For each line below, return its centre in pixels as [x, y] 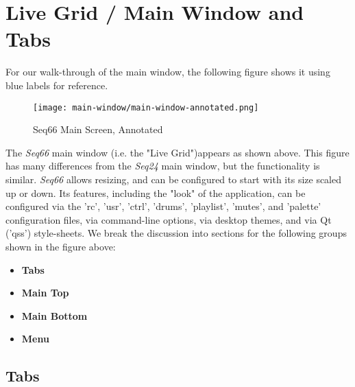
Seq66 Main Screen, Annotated [98, 129]
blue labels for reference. [57, 85]
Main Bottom [54, 315]
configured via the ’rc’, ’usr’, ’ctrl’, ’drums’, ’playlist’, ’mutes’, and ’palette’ [163, 206]
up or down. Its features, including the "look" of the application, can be [156, 192]
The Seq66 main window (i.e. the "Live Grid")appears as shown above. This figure [177, 152]
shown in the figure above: [61, 246]
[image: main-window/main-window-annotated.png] [146, 107]
